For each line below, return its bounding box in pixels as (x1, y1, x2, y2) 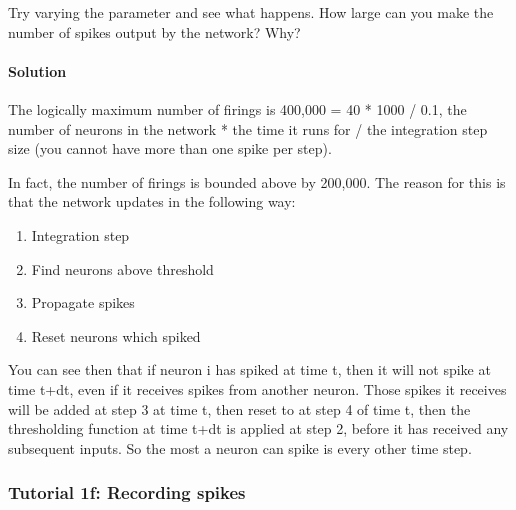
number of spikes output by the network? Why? (8, 21, 301, 42)
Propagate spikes (31, 292, 135, 313)
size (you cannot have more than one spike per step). (8, 138, 332, 159)
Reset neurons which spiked (31, 325, 201, 346)
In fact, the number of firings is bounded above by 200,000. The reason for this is (8, 171, 506, 192)
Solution (8, 60, 67, 81)
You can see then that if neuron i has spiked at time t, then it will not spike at (8, 359, 491, 380)
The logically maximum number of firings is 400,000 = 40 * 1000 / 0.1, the (8, 98, 467, 119)
